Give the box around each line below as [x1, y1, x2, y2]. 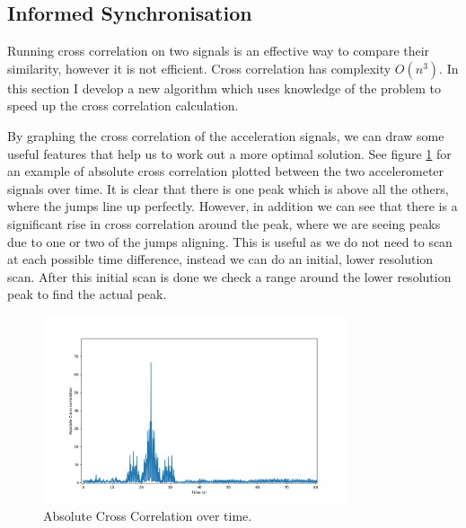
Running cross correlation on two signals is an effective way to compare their [7, 41, 430, 60]
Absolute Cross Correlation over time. [43, 506, 252, 525]
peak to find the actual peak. [7, 285, 167, 304]
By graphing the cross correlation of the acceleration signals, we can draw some [7, 126, 444, 145]
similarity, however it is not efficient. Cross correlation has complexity [7, 58, 391, 77]
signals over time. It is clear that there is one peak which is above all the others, [7, 179, 449, 198]
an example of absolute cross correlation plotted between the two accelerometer [7, 162, 444, 180]
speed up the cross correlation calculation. [7, 96, 239, 115]
